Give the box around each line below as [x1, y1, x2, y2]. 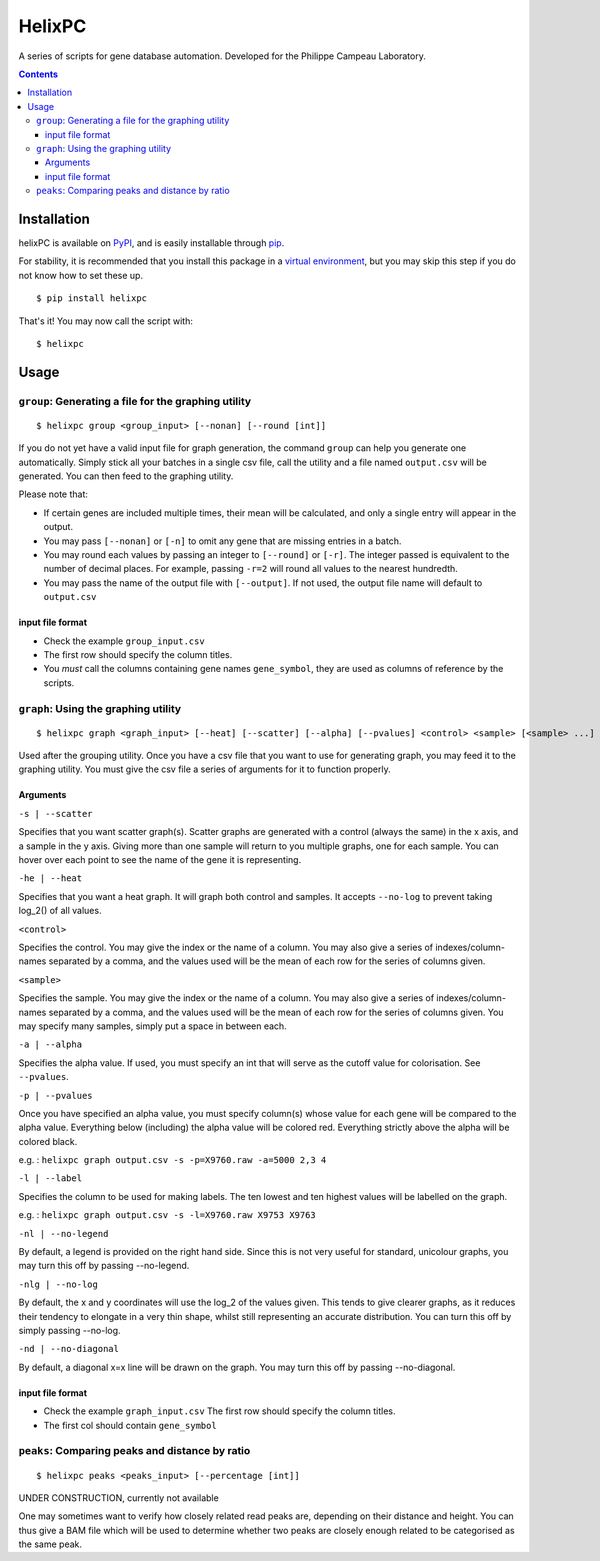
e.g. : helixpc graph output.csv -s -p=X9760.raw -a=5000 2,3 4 [18, 1154, 327, 1166]
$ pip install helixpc [36, 293, 148, 304]
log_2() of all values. [18, 905, 102, 917]
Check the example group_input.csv [43, 635, 205, 647]
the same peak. [18, 1538, 83, 1550]
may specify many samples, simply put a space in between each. [18, 1020, 287, 1032]
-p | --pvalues [18, 1090, 94, 1101]
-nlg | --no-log [18, 1278, 99, 1290]
